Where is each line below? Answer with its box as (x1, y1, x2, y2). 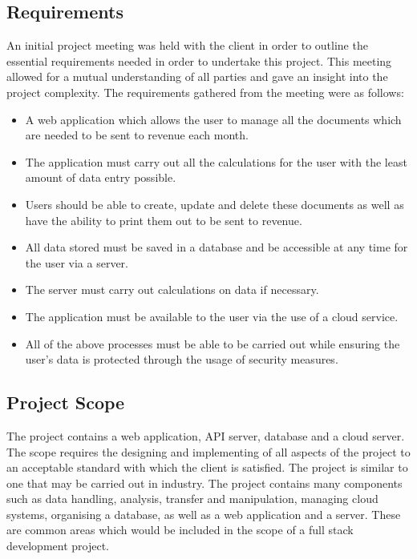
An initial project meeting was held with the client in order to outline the (6, 37, 368, 54)
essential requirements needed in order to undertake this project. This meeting (6, 52, 392, 69)
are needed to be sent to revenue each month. (25, 127, 249, 143)
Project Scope (6, 390, 125, 415)
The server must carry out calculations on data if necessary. (25, 281, 319, 298)
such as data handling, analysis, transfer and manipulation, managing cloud (6, 490, 379, 507)
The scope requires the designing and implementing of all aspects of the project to (6, 443, 411, 460)
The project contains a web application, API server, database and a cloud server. (6, 427, 405, 444)
